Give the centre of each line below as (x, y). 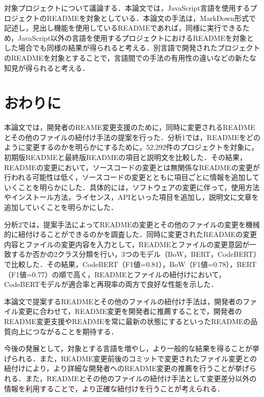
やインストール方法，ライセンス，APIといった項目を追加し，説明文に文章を (131, 197)
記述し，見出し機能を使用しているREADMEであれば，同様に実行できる (123, 28)
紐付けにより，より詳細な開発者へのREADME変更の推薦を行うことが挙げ (127, 368)
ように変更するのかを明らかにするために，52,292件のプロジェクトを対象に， (131, 147)
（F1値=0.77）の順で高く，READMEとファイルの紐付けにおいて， (115, 274)
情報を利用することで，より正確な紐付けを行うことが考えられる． (114, 388)
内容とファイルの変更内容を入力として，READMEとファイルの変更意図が (127, 244)
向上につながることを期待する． (64, 331)
